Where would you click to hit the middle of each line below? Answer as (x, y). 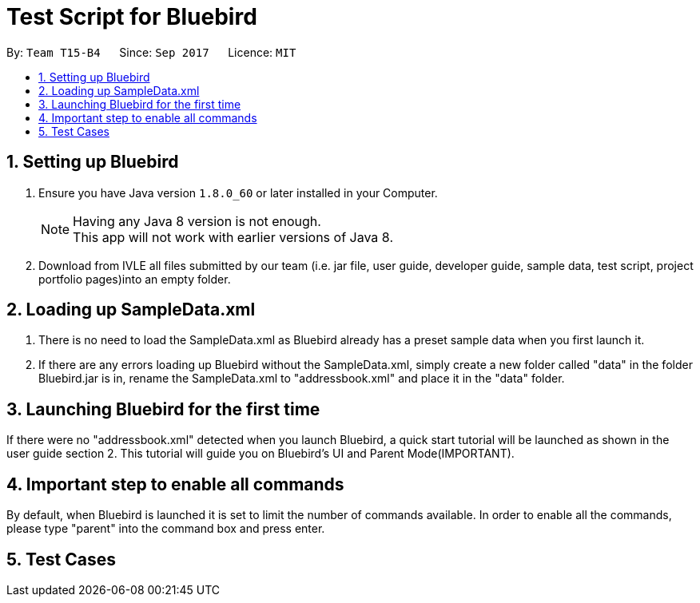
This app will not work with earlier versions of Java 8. (233, 237)
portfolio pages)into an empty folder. (135, 279)
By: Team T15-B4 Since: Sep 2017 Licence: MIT (151, 52)
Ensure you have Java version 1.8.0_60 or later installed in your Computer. (238, 192)
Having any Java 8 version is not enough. (197, 221)
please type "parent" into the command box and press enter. (166, 529)
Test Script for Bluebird (132, 17)
